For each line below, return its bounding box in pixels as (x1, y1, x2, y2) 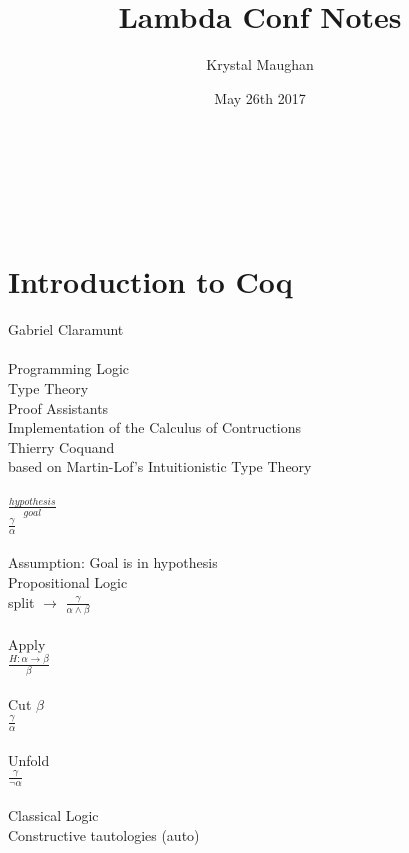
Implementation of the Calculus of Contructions (8, 417, 302, 438)
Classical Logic (8, 805, 99, 825)
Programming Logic (8, 358, 130, 379)
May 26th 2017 (214, 87, 306, 108)
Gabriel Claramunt (8, 319, 124, 340)
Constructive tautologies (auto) (8, 824, 200, 845)
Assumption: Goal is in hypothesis (8, 552, 218, 573)
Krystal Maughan (206, 54, 314, 75)
